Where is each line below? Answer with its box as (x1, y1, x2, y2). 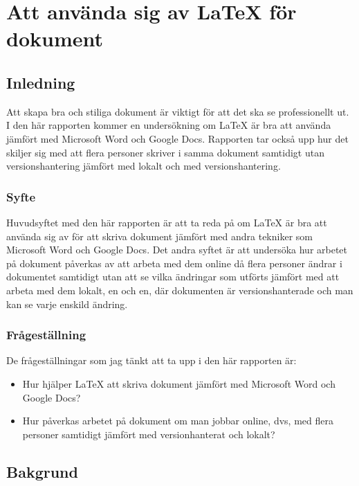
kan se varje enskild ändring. (6, 296, 128, 311)
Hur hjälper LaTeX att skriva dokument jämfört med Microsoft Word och (22, 376, 335, 390)
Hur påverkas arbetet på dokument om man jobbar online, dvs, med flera (22, 413, 333, 428)
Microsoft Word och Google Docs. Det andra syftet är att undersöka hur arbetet (6, 242, 348, 257)
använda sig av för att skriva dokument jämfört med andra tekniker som (6, 228, 313, 243)
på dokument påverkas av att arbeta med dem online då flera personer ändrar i (6, 255, 342, 270)
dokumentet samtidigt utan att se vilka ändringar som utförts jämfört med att (6, 269, 340, 284)
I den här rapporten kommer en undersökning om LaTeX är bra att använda (6, 118, 331, 132)
